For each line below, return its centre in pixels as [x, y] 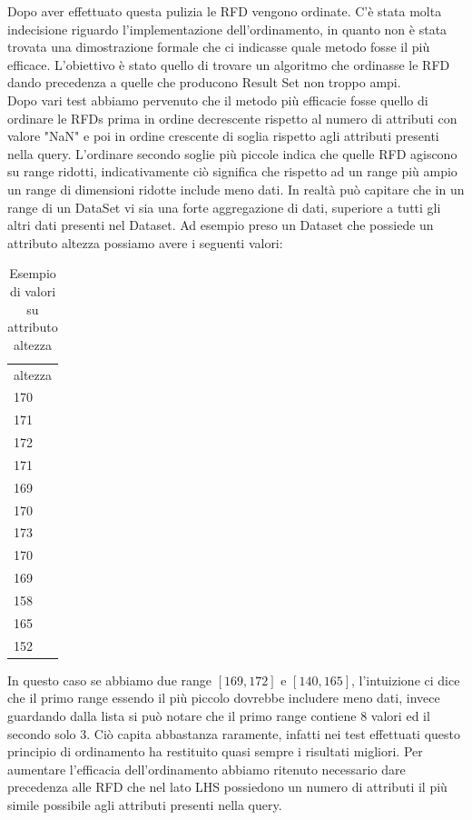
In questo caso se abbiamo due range [110, 680]
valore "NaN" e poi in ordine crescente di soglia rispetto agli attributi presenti [223, 136]
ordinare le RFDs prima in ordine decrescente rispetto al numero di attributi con [232, 118]
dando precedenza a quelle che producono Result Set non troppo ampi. [204, 82]
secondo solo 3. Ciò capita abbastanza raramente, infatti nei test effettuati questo [234, 733]
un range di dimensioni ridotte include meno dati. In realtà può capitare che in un [236, 189]
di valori [33, 290]
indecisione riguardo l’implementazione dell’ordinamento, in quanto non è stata [227, 29]
